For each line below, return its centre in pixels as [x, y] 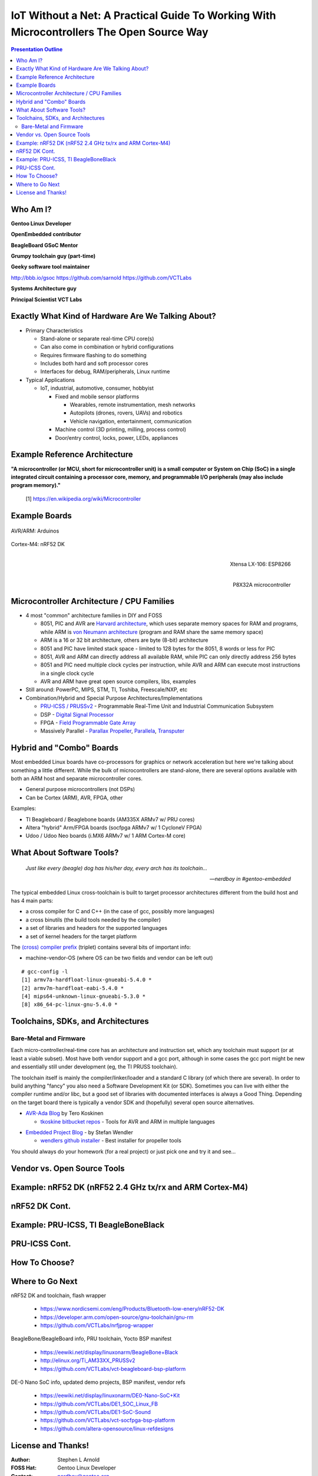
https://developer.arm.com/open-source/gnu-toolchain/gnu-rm [117, 1317]
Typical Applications [50, 380]
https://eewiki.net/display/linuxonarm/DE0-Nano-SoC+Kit [110, 1396]
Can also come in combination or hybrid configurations [107, 347]
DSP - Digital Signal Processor [77, 714]
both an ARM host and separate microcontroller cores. [77, 779]
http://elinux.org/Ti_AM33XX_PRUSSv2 [88, 1360]
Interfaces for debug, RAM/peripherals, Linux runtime [105, 371]
